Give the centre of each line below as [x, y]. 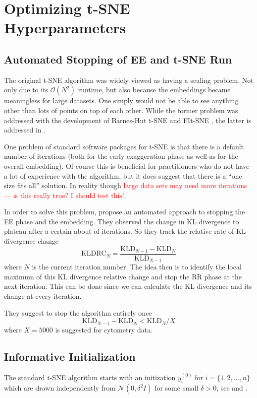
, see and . [232, 388]
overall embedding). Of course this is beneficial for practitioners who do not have [127, 166]
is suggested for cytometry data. [104, 330]
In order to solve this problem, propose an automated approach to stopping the [125, 212]
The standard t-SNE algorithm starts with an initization [90, 377]
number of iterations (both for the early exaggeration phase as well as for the [121, 156]
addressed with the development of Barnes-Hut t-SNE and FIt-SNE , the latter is [128, 120]
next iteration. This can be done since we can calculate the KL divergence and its [128, 286]
